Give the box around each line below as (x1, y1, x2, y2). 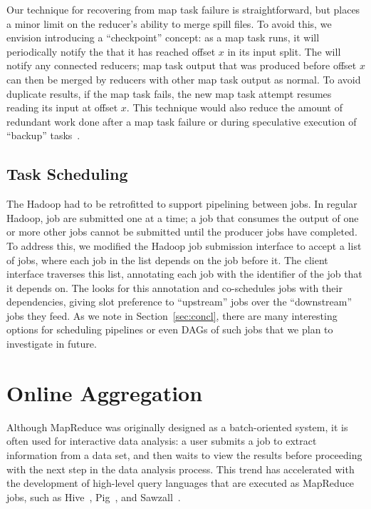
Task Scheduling (6, 163, 128, 185)
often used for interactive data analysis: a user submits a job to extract (6, 433, 317, 448)
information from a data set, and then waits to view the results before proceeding (6, 447, 362, 462)
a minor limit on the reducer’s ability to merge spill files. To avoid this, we (6, 16, 332, 31)
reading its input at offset (6, 100, 118, 115)
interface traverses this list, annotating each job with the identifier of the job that (6, 266, 362, 281)
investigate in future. (6, 336, 97, 351)
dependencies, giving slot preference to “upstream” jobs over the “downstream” (6, 294, 352, 309)
